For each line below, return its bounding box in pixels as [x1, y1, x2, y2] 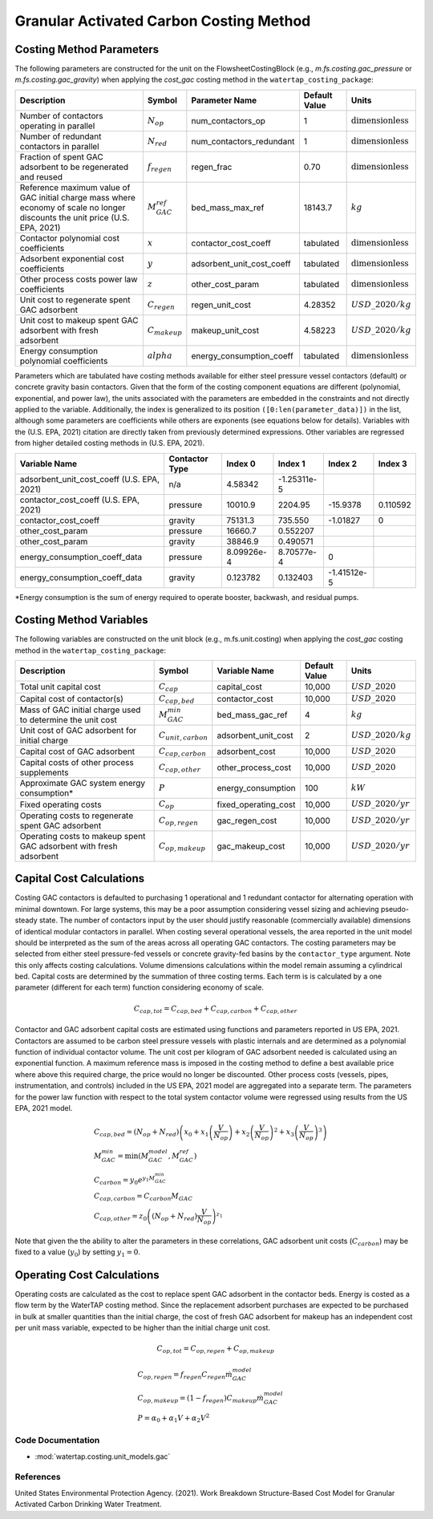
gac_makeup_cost [216, 841, 285, 852]
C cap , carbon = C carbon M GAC [93, 1192, 193, 1203]
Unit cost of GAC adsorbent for [19, 725, 137, 736]
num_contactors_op [191, 115, 266, 126]
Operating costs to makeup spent [19, 830, 146, 841]
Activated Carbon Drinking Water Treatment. [14, 1500, 162, 1509]
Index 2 [328, 458, 357, 469]
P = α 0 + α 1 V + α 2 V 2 [137, 1412, 210, 1424]
